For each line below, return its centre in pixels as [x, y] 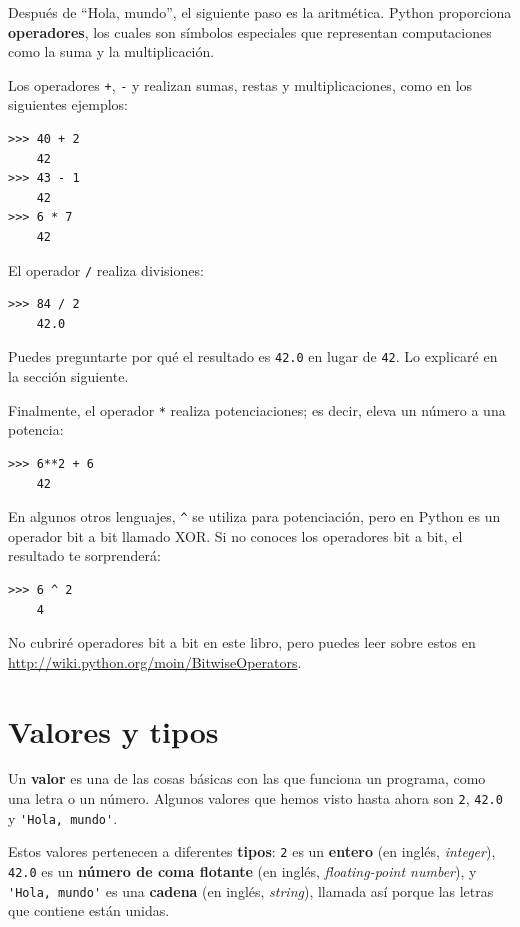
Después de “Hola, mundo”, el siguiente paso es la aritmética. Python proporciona [260, 12]
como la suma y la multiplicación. [111, 51]
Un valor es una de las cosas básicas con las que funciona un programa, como [247, 778]
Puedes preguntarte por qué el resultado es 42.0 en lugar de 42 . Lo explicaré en [253, 356]
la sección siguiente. [68, 376]
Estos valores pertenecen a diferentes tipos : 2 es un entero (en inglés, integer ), [252, 851]
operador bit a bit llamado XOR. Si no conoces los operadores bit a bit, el [235, 535]
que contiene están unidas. [89, 910]
